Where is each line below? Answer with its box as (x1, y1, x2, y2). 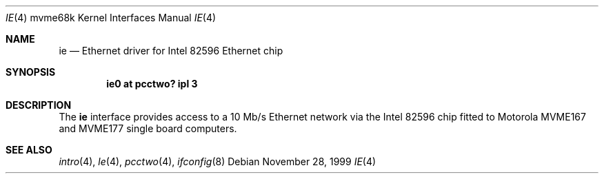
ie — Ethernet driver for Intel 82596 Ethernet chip (59, 45, 283, 56)
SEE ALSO (6, 144, 52, 156)
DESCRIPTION (6, 99, 72, 111)
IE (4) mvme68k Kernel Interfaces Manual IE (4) (6, 12, 217, 23)
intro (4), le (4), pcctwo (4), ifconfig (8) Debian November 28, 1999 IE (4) (59, 156, 376, 167)
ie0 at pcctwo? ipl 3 (106, 78, 198, 89)
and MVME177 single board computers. (59, 123, 237, 134)
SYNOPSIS (6, 66, 56, 78)
